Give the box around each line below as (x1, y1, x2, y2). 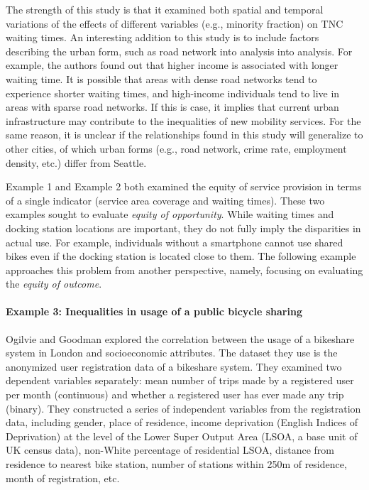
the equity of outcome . (6, 276, 102, 291)
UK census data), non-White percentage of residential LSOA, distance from (6, 442, 335, 457)
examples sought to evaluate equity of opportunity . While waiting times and (6, 207, 334, 222)
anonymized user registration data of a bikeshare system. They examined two (6, 359, 342, 374)
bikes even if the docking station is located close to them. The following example (6, 249, 356, 263)
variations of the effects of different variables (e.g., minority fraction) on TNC (6, 16, 343, 31)
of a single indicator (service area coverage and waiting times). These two (6, 192, 325, 207)
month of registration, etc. (6, 470, 120, 485)
